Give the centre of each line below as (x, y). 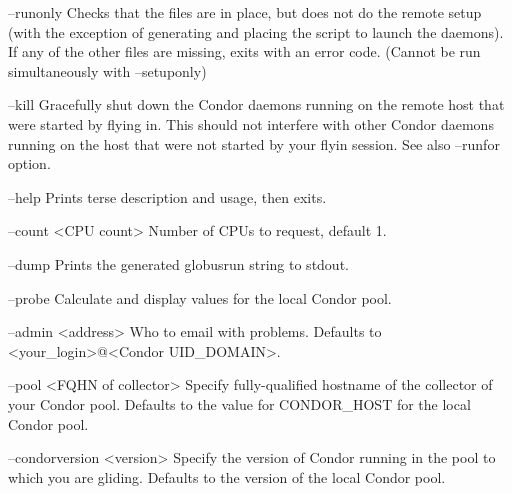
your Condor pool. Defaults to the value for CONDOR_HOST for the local (239, 403)
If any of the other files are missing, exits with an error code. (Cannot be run (244, 51)
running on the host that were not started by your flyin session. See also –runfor (254, 143)
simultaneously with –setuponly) (107, 70)
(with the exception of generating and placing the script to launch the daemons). (256, 31)
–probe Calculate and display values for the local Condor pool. (200, 297)
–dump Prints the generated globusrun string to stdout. (178, 263)
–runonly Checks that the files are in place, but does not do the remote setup (245, 12)
